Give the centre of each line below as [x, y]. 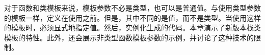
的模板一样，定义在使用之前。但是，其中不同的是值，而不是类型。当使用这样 [132, 17]
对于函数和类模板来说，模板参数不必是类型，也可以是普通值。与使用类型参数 [132, 8]
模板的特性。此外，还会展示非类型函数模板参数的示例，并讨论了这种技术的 [129, 37]
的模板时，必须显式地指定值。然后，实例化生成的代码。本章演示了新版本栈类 [132, 27]
